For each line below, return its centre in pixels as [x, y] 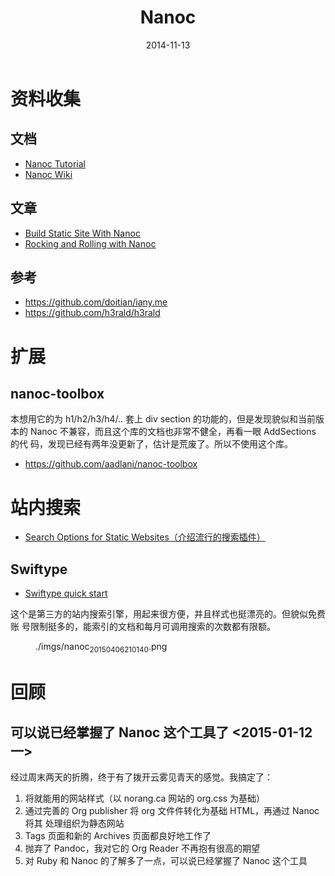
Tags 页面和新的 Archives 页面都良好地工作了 [118, 835]
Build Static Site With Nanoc [82, 233]
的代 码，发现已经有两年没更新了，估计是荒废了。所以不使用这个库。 [151, 444]
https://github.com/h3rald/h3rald [92, 313]
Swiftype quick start [66, 593]
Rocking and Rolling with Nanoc [90, 243]
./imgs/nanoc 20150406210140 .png [101, 648]
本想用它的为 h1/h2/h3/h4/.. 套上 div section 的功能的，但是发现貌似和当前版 [167, 419]
